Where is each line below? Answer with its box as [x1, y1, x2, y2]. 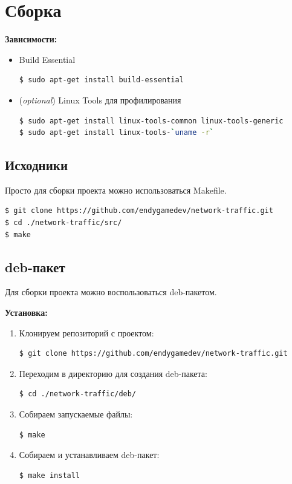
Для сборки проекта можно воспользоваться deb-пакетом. [5, 286, 217, 298]
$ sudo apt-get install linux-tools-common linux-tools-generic [19, 116, 284, 125]
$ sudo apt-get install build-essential [19, 76, 184, 85]
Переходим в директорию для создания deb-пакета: [19, 367, 207, 379]
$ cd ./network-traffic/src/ [5, 218, 122, 227]
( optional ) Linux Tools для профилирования [19, 93, 181, 106]
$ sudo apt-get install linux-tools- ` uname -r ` [19, 128, 215, 137]
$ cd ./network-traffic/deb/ [19, 390, 137, 399]
